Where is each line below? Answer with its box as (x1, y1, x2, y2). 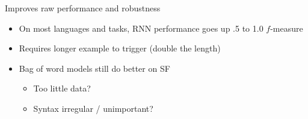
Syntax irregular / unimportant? (33, 102, 153, 114)
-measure (270, 22, 303, 34)
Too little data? (33, 82, 91, 94)
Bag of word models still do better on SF (19, 62, 170, 74)
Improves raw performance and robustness (5, 2, 161, 14)
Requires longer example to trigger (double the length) (19, 42, 221, 54)
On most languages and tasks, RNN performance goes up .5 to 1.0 (19, 22, 263, 34)
